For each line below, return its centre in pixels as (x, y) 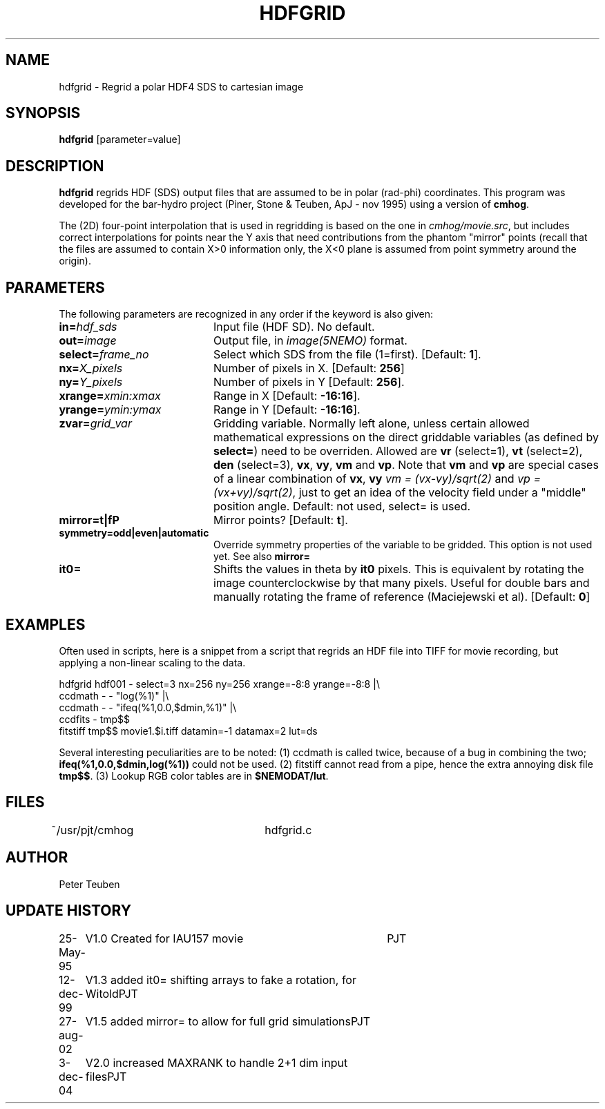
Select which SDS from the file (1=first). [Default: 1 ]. (347, 355)
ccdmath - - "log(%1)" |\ (114, 695)
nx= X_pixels (91, 368)
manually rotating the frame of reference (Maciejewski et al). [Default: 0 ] (402, 597)
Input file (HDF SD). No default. (294, 327)
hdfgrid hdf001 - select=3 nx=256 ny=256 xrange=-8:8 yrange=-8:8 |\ (219, 684)
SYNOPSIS (43, 113)
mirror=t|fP (89, 520)
